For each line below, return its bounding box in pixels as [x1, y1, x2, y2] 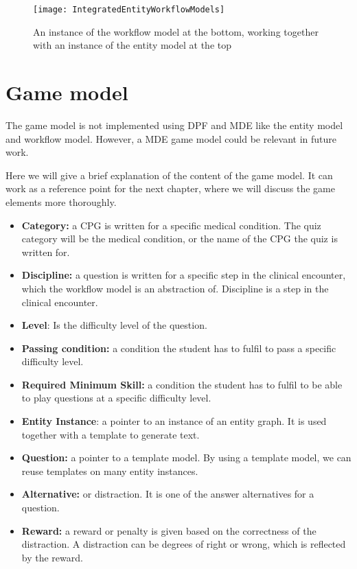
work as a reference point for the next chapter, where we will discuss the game [5, 181, 335, 196]
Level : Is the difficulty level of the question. [21, 318, 207, 332]
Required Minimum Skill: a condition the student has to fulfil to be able [21, 377, 343, 391]
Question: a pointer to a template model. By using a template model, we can [21, 450, 352, 465]
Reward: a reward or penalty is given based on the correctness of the [21, 523, 316, 537]
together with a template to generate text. [21, 427, 200, 441]
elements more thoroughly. [5, 194, 117, 209]
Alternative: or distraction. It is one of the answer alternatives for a [21, 487, 314, 501]
